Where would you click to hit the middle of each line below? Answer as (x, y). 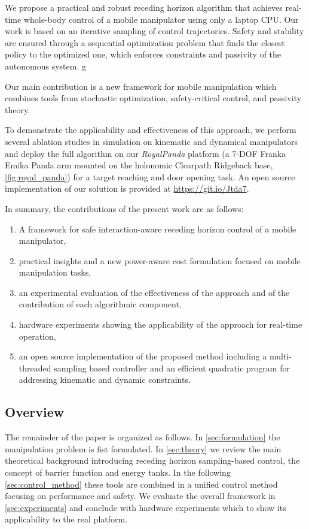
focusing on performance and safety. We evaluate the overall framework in (140, 496)
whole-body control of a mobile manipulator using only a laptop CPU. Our (161, 19)
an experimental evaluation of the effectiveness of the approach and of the (154, 292)
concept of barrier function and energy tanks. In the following (118, 472)
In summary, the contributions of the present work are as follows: (124, 208)
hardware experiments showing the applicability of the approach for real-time (160, 324)
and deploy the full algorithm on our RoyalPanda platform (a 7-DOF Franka (146, 153)
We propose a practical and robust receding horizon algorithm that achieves (144, 7)
